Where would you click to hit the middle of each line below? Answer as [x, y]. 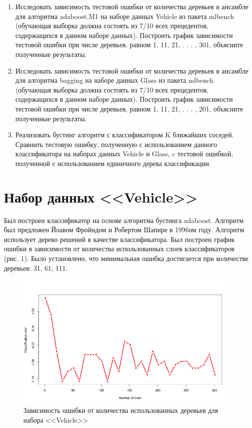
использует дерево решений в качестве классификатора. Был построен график [119, 239]
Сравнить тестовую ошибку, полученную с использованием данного [116, 144]
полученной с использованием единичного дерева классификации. [113, 163]
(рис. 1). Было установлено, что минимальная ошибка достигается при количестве [126, 258]
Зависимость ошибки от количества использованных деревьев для [121, 410]
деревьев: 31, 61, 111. [36, 268]
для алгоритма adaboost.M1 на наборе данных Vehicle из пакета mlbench [125, 16]
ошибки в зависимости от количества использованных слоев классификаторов [119, 249]
